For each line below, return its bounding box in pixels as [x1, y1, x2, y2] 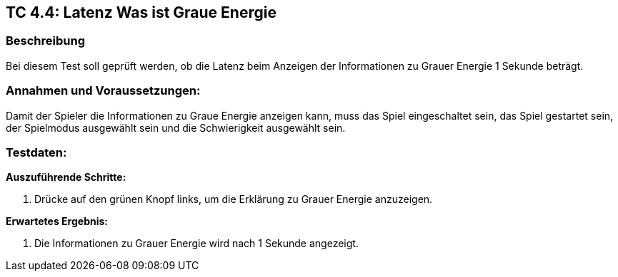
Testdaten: [6, 145, 67, 160]
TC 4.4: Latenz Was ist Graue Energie [6, 4, 276, 21]
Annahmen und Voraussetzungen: [6, 83, 201, 98]
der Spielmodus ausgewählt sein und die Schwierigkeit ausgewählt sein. [6, 121, 346, 134]
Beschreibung [6, 33, 86, 48]
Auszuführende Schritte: [6, 171, 126, 184]
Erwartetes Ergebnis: [6, 215, 109, 228]
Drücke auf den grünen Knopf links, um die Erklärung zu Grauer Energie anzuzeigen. [34, 193, 433, 206]
